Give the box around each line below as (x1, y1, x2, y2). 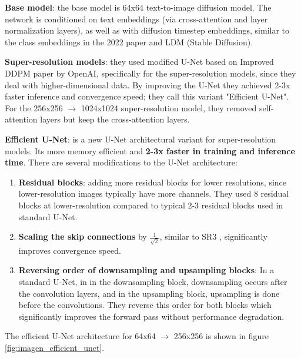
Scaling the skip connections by (18, 230, 147, 243)
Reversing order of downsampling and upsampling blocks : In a (18, 264, 275, 276)
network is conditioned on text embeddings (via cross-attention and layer (5, 12, 268, 25)
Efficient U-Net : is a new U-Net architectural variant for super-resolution (5, 132, 276, 145)
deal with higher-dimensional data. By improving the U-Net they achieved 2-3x (5, 78, 290, 91)
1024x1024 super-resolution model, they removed (81, 101, 257, 114)
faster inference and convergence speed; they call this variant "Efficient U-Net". (5, 90, 289, 102)
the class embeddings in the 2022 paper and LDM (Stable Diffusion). (5, 35, 253, 48)
